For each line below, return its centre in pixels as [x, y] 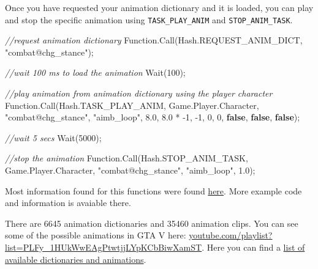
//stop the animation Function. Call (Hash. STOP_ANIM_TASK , [127, 158]
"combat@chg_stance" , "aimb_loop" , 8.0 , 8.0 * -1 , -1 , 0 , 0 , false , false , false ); [153, 117]
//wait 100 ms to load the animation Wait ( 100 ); [95, 72]
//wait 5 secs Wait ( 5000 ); [53, 137]
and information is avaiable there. [68, 203]
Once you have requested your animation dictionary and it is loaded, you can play [159, 7]
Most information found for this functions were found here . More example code [153, 190]
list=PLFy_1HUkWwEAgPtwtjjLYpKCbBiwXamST [104, 247]
